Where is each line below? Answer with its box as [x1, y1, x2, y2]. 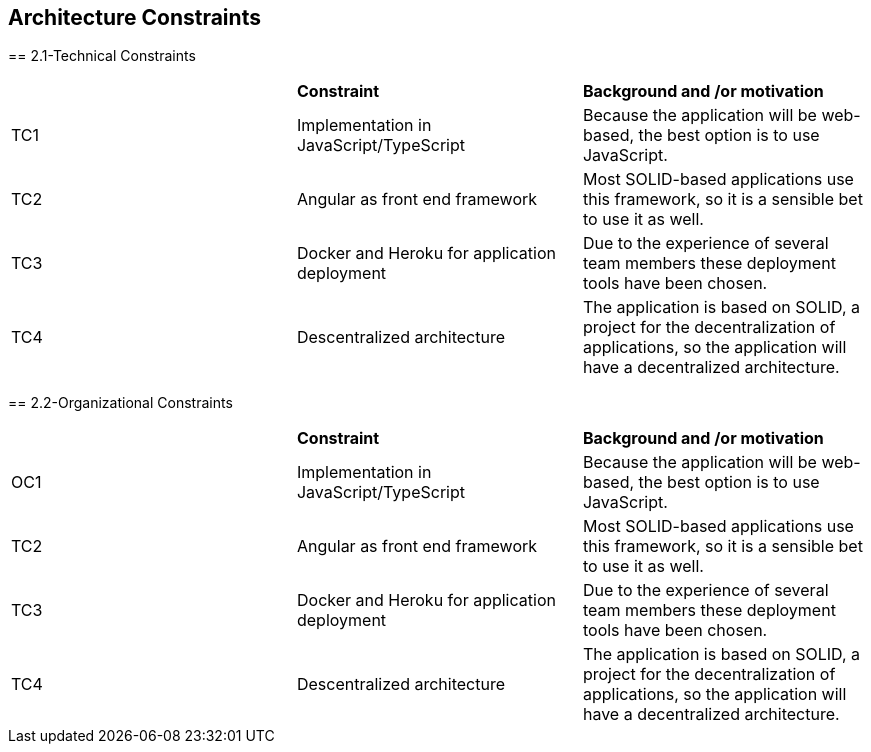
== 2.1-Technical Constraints [8, 47, 196, 65]
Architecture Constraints [8, 5, 261, 30]
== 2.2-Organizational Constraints [8, 394, 233, 412]
